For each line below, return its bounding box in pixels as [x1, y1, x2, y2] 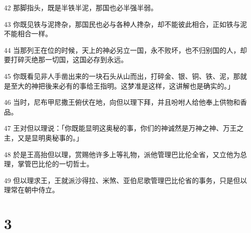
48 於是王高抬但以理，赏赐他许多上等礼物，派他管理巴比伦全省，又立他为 [4, 149, 240, 159]
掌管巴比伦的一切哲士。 [17, 159, 93, 169]
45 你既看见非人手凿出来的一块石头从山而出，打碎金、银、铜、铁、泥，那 [4, 70, 240, 81]
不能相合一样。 [4, 28, 52, 39]
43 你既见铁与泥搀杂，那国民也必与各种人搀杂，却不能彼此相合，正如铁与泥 [4, 19, 247, 29]
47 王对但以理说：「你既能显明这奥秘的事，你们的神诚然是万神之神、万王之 [4, 123, 244, 133]
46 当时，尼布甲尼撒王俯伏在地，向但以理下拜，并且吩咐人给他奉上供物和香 [4, 97, 247, 107]
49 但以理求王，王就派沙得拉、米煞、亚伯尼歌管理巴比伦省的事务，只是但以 [4, 175, 247, 185]
